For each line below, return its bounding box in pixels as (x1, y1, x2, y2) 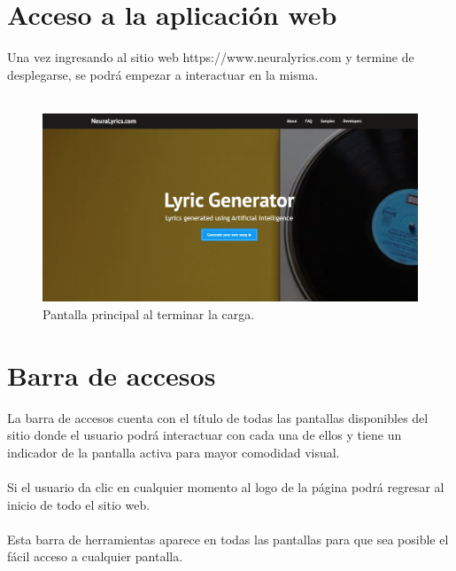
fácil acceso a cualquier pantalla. (7, 547, 183, 566)
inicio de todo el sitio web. (7, 495, 151, 513)
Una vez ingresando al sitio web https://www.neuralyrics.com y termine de (7, 48, 414, 66)
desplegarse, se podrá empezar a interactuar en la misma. (7, 65, 319, 83)
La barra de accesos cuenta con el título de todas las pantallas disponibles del (7, 408, 429, 426)
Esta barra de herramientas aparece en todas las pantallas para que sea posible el (7, 529, 449, 548)
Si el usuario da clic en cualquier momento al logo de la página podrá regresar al (7, 478, 444, 496)
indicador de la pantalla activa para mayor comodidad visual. (7, 442, 340, 461)
